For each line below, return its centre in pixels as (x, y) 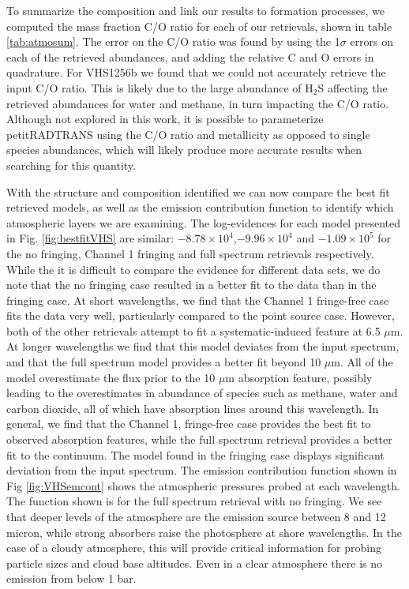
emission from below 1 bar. (71, 578)
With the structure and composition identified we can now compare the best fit (198, 191)
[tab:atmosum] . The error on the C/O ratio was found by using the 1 (173, 41)
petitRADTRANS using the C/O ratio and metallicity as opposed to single (188, 134)
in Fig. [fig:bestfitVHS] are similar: (90, 238)
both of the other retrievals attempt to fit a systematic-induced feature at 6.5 (193, 330)
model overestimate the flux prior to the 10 (111, 377)
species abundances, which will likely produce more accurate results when (184, 150)
